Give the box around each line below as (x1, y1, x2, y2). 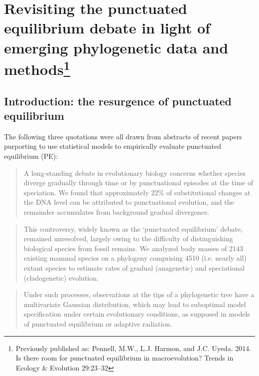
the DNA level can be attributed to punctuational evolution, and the (23, 197, 234, 207)
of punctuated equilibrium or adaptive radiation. (23, 318, 172, 329)
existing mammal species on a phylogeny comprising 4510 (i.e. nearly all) (23, 253, 247, 263)
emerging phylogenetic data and (4, 37, 229, 57)
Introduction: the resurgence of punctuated (4, 93, 232, 108)
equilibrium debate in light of (4, 17, 210, 38)
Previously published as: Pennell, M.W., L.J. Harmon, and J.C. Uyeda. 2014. (15, 343, 252, 353)
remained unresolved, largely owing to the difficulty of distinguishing (23, 233, 233, 244)
